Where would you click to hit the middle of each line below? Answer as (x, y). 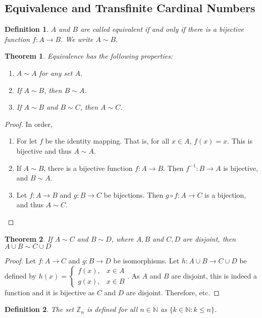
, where (122, 238)
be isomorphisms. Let (146, 261)
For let (27, 141)
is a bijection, (225, 194)
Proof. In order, (29, 124)
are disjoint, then (209, 238)
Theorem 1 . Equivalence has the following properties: (89, 56)
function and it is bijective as (50, 292)
